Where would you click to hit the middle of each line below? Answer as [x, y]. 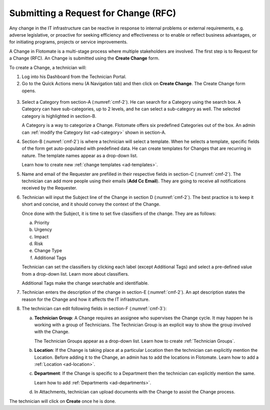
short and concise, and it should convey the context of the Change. [91, 204]
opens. [29, 91]
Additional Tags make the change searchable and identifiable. [85, 283]
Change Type [48, 251]
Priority [42, 223]
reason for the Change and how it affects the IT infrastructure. [86, 299]
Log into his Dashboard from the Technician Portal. [74, 76]
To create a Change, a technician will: [48, 67]
